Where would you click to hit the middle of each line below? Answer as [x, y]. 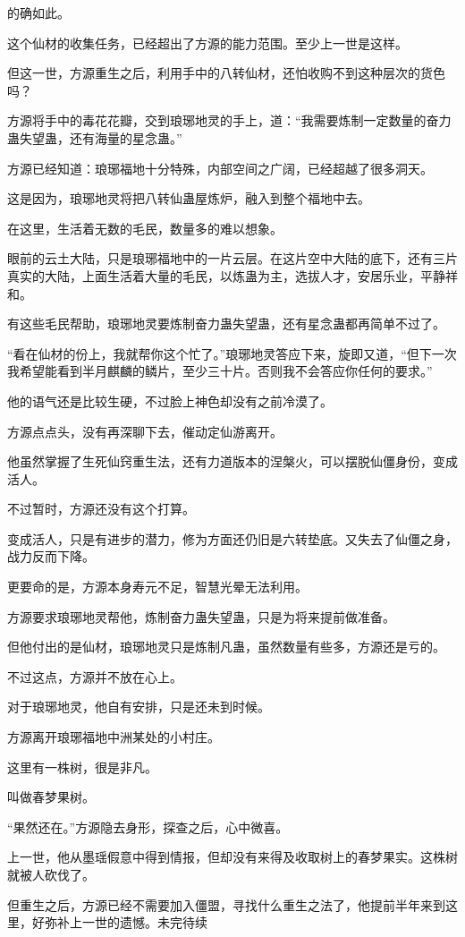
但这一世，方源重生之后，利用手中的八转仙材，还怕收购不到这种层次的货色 [226, 73]
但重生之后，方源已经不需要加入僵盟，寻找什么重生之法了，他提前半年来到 [226, 904]
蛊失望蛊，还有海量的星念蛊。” [95, 137]
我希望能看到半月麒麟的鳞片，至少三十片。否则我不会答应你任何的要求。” [220, 371]
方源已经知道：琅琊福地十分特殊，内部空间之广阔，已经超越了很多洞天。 [220, 168]
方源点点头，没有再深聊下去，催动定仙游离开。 [145, 431]
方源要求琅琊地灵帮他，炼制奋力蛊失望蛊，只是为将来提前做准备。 [201, 616]
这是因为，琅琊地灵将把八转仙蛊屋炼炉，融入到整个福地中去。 [189, 198]
